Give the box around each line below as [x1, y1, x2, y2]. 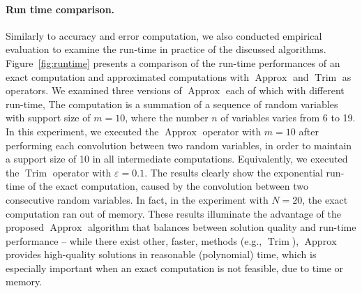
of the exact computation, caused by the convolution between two [27, 179, 309, 193]
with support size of [6, 110, 91, 125]
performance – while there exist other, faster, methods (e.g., [6, 233, 262, 248]
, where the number [125, 110, 209, 125]
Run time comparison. [6, 1, 115, 16]
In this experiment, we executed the [6, 123, 159, 138]
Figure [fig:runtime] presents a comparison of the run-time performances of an [6, 55, 340, 70]
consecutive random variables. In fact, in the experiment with [6, 192, 269, 206]
